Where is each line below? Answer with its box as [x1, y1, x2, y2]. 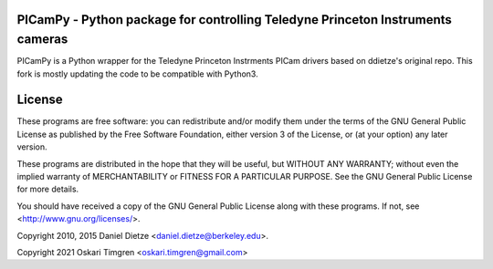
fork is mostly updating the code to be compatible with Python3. [16, 68, 259, 79]
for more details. [16, 183, 79, 195]
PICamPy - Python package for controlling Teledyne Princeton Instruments [16, 12, 452, 27]
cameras [16, 32, 68, 47]
